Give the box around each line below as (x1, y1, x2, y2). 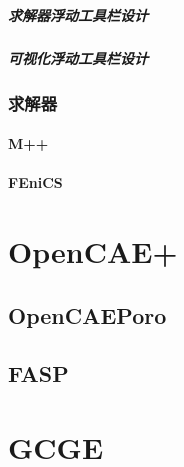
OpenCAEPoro (8, 299, 167, 330)
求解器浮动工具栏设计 (8, 4, 148, 25)
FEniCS (8, 172, 63, 193)
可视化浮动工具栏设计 (8, 47, 148, 68)
